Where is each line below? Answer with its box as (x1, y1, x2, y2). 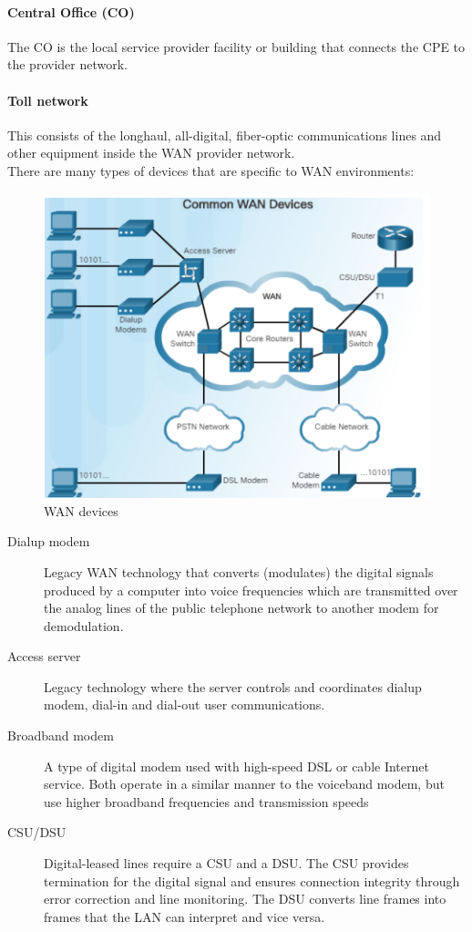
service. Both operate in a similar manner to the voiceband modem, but (44, 774, 445, 793)
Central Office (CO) (7, 2, 135, 21)
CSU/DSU (7, 823, 67, 842)
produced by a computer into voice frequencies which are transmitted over (44, 580, 458, 599)
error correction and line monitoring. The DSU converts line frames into (44, 889, 446, 908)
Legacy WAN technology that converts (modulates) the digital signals (44, 562, 434, 581)
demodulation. (44, 616, 124, 635)
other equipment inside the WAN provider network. (7, 143, 295, 162)
